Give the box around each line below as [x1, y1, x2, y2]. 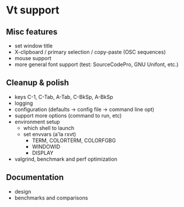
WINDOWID [32, 143, 60, 150]
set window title [14, 42, 53, 49]
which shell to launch [23, 124, 75, 132]
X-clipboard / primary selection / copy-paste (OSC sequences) [14, 49, 166, 56]
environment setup [14, 118, 60, 125]
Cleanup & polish [6, 78, 69, 88]
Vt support [6, 4, 60, 17]
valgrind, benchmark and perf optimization [14, 156, 118, 163]
